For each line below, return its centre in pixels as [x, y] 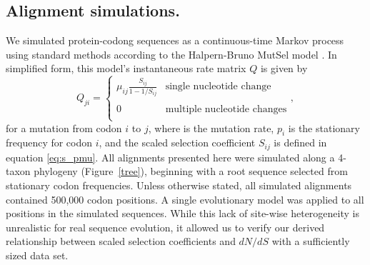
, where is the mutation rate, [211, 127]
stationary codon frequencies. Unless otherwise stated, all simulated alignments [179, 185]
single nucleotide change [218, 87]
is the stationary [324, 127]
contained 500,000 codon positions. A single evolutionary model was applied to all [185, 199]
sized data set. [37, 255]
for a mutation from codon [64, 127]
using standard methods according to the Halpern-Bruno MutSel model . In [171, 54]
